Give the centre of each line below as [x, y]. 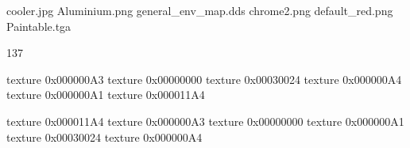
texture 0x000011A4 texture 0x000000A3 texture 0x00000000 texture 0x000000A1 [205, 121]
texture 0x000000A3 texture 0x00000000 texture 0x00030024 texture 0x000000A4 [204, 79]
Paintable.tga [39, 26]
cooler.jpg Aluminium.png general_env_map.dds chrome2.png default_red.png [200, 10]
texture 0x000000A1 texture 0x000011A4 [106, 95]
